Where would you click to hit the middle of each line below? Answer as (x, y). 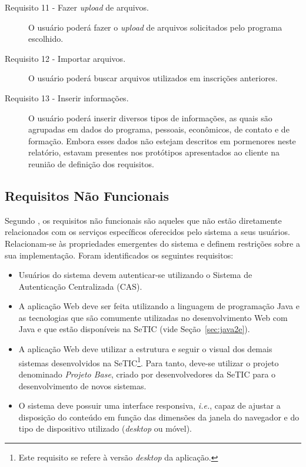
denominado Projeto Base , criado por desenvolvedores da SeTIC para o (147, 374)
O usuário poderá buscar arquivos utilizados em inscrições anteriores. (153, 78)
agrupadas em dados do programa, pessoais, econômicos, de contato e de (159, 129)
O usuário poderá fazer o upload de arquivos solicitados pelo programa (155, 27)
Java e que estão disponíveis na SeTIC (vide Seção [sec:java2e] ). (134, 329)
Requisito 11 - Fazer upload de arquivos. (77, 7)
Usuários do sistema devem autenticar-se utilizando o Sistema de (135, 275)
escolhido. (46, 39)
